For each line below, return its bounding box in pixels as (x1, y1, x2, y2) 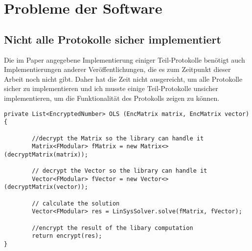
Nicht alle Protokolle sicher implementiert (4, 31, 221, 46)
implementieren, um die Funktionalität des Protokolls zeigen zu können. (4, 92, 220, 103)
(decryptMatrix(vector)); (4, 183, 88, 191)
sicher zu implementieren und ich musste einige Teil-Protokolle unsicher (4, 83, 218, 93)
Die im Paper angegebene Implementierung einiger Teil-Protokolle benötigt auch (4, 54, 245, 65)
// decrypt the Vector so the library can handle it (32, 167, 207, 175)
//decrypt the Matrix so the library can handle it (32, 135, 204, 142)
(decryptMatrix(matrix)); (4, 151, 88, 158)
